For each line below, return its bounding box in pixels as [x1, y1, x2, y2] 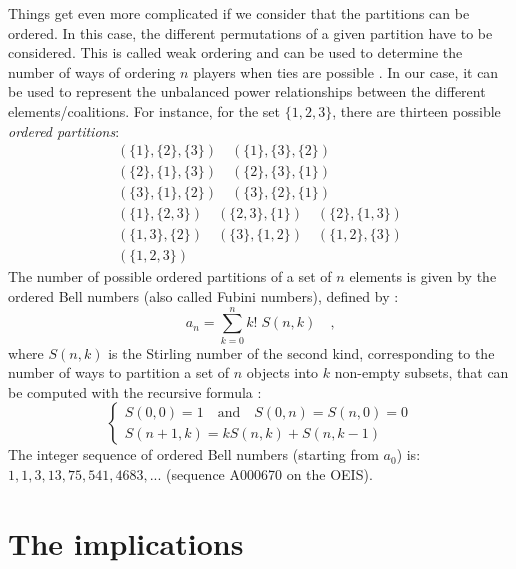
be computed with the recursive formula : [8, 381, 262, 402]
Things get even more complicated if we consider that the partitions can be [8, 3, 470, 23]
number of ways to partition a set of [8, 362, 230, 383]
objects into [246, 362, 319, 383]
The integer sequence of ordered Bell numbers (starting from [8, 444, 379, 465]
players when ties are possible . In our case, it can [193, 61, 499, 82]
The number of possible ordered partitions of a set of [8, 266, 332, 287]
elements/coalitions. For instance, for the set [8, 100, 281, 121]
